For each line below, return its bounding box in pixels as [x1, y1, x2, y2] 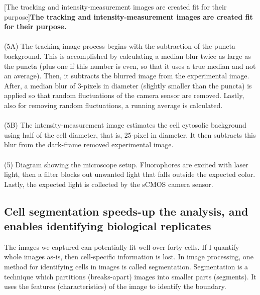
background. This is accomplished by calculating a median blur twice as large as [4, 50, 251, 61]
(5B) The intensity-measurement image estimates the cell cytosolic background [4, 120, 246, 130]
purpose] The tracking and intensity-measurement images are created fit [4, 11, 253, 22]
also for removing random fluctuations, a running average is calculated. [4, 100, 223, 110]
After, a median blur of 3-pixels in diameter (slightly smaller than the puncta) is [4, 80, 252, 90]
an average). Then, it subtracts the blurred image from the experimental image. [4, 70, 249, 81]
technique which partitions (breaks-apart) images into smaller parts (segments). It [4, 271, 256, 281]
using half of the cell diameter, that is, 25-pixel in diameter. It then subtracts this [4, 129, 256, 140]
